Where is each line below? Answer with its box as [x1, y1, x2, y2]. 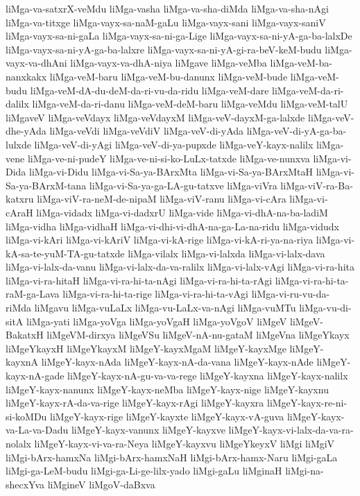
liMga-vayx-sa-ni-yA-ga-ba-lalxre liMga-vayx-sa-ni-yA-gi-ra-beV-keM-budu [6, 42, 322, 56]
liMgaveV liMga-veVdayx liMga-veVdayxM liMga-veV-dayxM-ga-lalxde [6, 110, 305, 124]
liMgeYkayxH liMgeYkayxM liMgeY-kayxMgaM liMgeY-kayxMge [6, 341, 286, 355]
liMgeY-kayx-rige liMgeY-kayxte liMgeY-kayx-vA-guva [50, 409, 284, 423]
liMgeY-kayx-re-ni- [266, 395, 348, 410]
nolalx [6, 436, 31, 450]
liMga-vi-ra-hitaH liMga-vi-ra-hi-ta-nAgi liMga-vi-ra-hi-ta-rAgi [6, 273, 273, 287]
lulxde [6, 137, 31, 151]
